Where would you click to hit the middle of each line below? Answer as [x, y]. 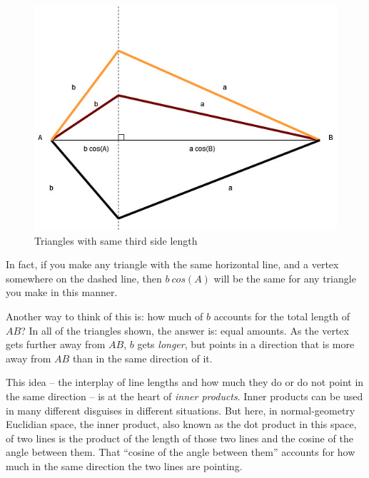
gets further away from [56, 344]
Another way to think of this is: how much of [105, 316]
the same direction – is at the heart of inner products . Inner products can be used [184, 396]
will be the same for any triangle [285, 278]
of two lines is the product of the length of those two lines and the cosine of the [180, 438]
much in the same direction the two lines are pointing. [124, 466]
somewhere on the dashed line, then [84, 278]
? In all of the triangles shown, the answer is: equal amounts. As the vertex [185, 330]
